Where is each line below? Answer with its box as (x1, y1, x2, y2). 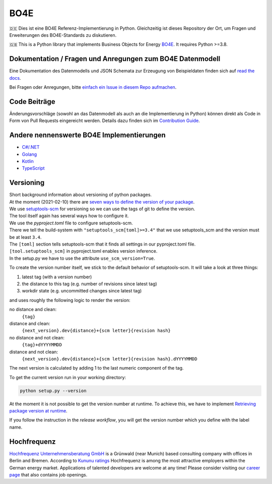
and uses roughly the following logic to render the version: (9, 297, 130, 303)
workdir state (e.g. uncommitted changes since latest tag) (22, 288, 142, 294)
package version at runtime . (9, 408, 67, 414)
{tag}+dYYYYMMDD (22, 342, 62, 348)
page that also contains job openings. (9, 471, 88, 477)
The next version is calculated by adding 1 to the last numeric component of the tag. (9, 365, 184, 371)
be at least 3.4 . (9, 234, 42, 240)
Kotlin (22, 158, 34, 164)
